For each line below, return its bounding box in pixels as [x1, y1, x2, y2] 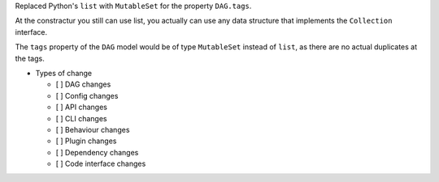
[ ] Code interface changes [55, 159, 146, 169]
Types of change [35, 68, 93, 78]
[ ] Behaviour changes [55, 125, 130, 134]
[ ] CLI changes [55, 113, 107, 123]
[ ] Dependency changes [55, 147, 139, 157]
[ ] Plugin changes [55, 136, 117, 146]
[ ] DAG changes [55, 79, 111, 89]
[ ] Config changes [55, 91, 119, 100]
